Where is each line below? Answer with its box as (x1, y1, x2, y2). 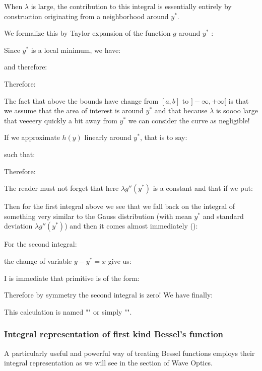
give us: (108, 255, 132, 266)
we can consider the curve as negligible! (128, 115, 250, 125)
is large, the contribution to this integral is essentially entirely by (31, 1, 232, 11)
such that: (4, 149, 35, 159)
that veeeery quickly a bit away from (4, 115, 117, 125)
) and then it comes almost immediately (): (64, 220, 198, 231)
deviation (4, 220, 33, 231)
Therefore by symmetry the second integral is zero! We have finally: (4, 289, 213, 300)
